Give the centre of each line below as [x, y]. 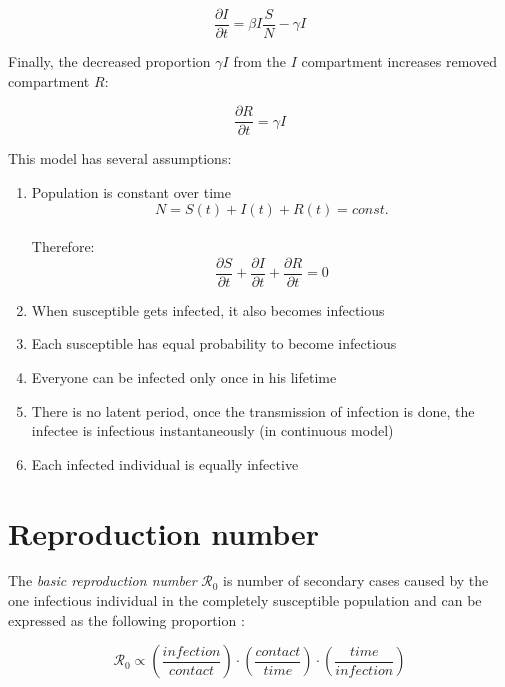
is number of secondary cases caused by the [356, 580]
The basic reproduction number [102, 580]
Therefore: [63, 246]
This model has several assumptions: [120, 158]
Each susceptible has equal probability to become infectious [214, 343]
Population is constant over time [131, 191]
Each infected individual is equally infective [165, 463]
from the [259, 61]
